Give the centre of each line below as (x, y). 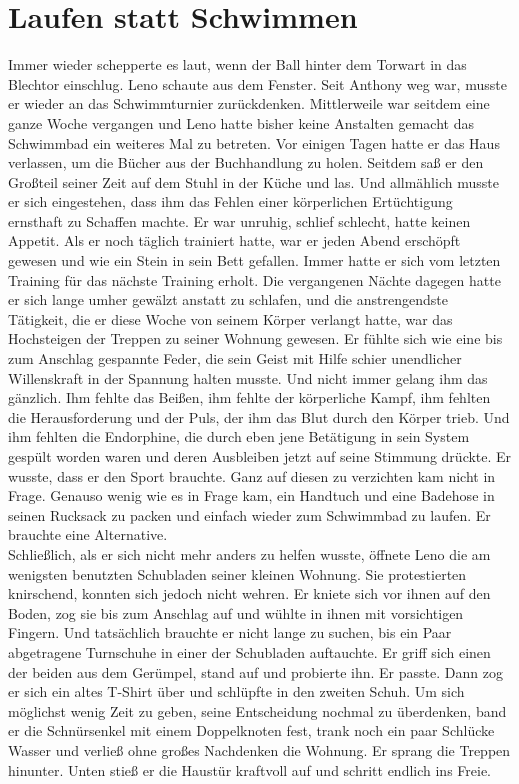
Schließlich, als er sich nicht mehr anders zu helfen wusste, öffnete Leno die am (249, 553)
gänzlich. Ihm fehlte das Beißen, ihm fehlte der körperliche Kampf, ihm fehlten (249, 397)
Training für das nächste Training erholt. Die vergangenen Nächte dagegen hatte (254, 279)
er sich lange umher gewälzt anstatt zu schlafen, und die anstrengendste (228, 299)
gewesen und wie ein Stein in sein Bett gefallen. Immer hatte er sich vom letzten (254, 260)
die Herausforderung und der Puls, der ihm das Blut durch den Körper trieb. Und (259, 416)
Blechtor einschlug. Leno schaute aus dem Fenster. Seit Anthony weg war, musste (257, 83)
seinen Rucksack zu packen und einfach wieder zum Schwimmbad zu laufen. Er (249, 514)
